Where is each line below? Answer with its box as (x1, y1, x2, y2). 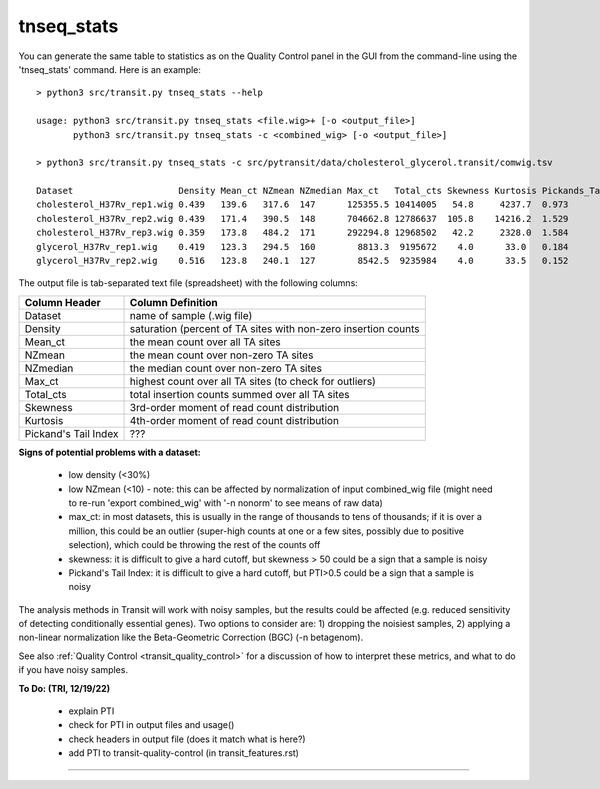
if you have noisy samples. (18, 664, 129, 676)
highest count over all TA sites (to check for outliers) (129, 374, 377, 388)
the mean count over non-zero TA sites (129, 348, 314, 362)
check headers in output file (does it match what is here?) (68, 733, 306, 745)
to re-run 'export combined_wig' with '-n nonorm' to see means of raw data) (68, 496, 384, 509)
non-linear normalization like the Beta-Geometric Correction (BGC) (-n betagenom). (18, 631, 364, 644)
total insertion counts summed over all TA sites (129, 387, 350, 401)
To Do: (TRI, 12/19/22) (18, 682, 110, 694)
